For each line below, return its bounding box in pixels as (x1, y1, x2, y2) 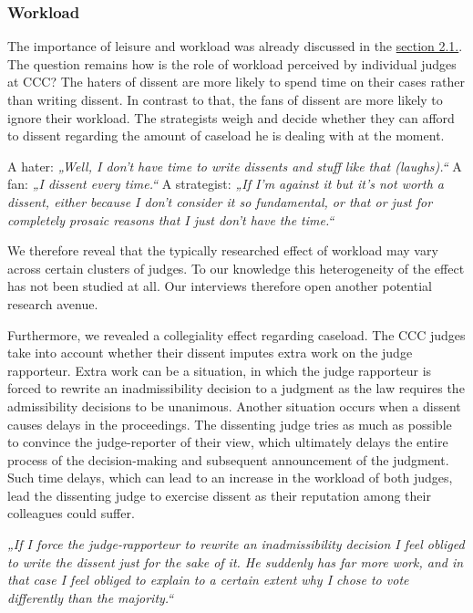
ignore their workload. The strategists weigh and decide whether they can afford (7, 108, 455, 127)
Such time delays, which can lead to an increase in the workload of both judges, (7, 468, 453, 487)
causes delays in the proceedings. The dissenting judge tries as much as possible (7, 414, 452, 433)
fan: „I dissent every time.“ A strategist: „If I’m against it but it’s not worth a (7, 174, 444, 193)
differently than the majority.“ (7, 587, 174, 607)
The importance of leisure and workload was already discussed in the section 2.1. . (7, 36, 463, 56)
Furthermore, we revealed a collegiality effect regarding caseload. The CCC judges (7, 325, 466, 344)
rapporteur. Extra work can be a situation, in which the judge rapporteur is (7, 360, 432, 379)
